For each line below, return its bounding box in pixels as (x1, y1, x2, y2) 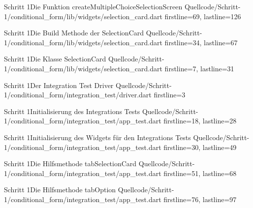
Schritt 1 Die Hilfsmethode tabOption (4, 184, 116, 195)
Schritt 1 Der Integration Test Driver (4, 80, 114, 90)
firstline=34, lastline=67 (164, 37, 238, 47)
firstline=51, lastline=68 (163, 168, 237, 178)
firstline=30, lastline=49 (163, 142, 237, 152)
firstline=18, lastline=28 (163, 116, 237, 126)
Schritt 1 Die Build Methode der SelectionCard (4, 28, 144, 38)
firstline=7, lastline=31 (164, 63, 234, 73)
